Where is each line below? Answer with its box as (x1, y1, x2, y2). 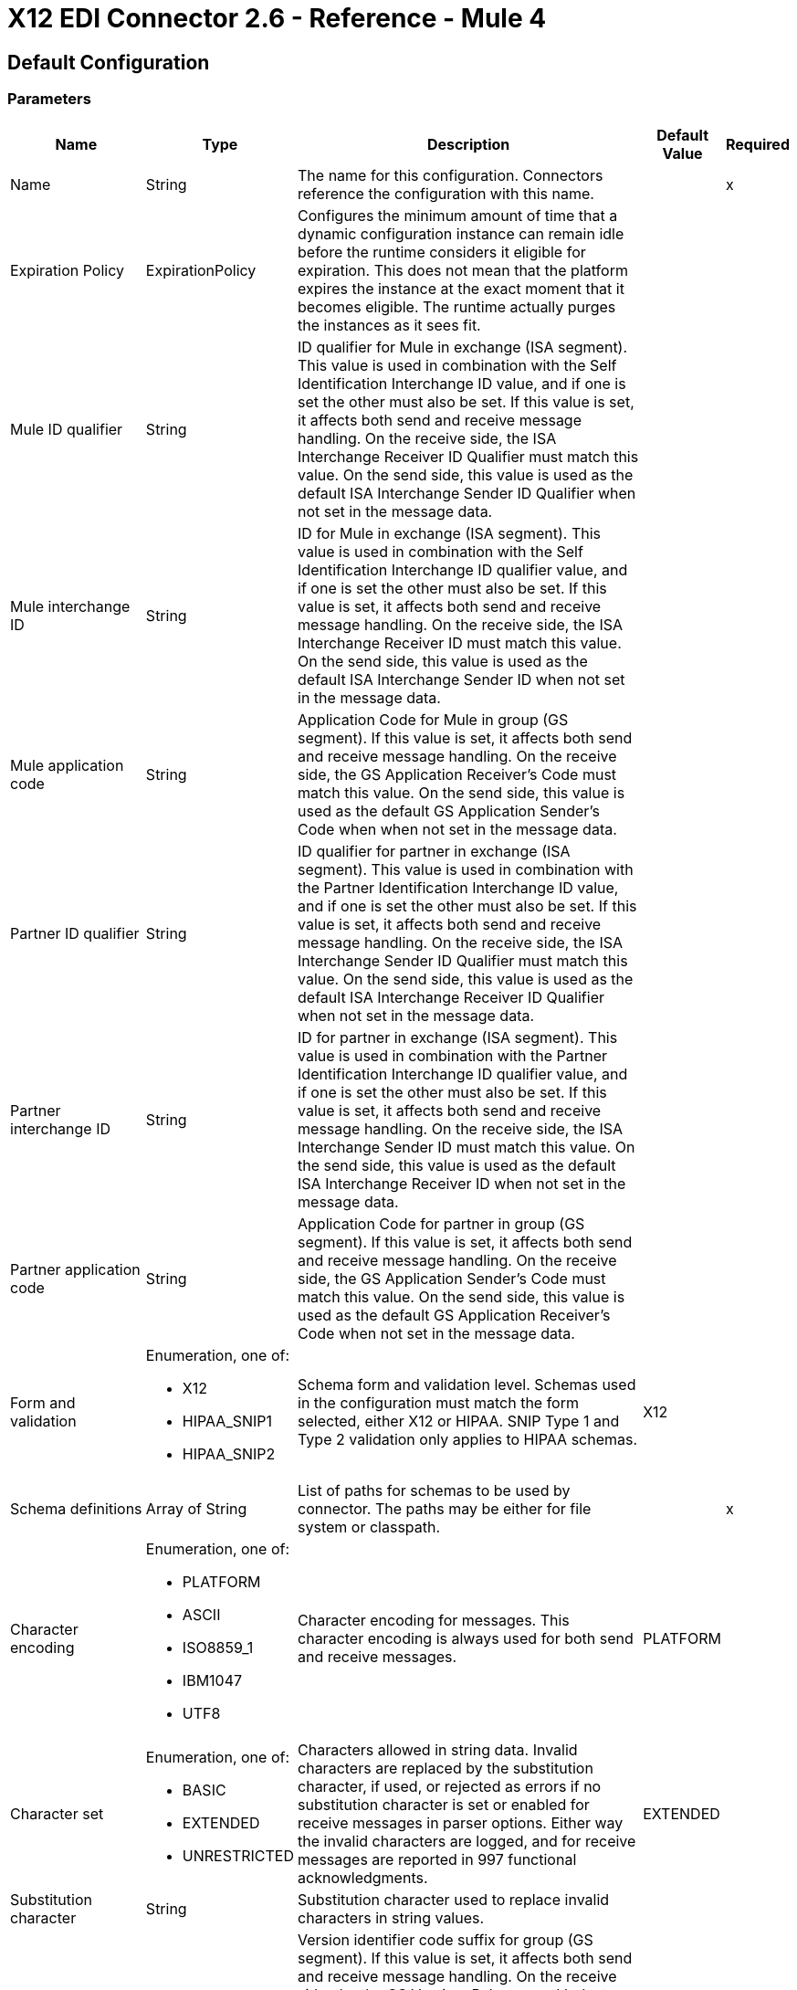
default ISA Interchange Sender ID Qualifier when (298, 483, 636, 502)
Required (726, 134, 790, 153)
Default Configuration (7, 50, 210, 74)
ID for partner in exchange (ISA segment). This (298, 1027, 618, 1047)
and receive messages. (298, 1647, 457, 1666)
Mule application (10, 755, 124, 774)
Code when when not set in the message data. (298, 819, 617, 838)
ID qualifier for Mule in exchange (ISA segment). (298, 337, 628, 356)
